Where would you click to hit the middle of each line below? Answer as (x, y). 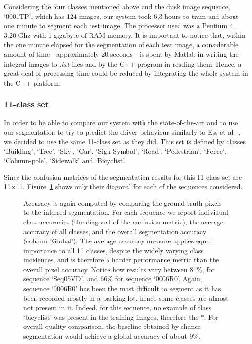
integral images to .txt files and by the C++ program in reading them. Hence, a (123, 63)
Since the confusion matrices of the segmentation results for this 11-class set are (123, 177)
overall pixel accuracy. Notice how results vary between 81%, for (119, 269)
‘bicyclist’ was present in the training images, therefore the (111, 317)
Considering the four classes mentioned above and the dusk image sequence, (117, 6)
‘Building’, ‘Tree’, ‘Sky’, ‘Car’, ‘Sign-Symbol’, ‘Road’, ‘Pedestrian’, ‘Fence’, (115, 151)
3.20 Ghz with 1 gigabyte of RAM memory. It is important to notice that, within (125, 35)
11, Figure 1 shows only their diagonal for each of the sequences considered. (129, 186)
